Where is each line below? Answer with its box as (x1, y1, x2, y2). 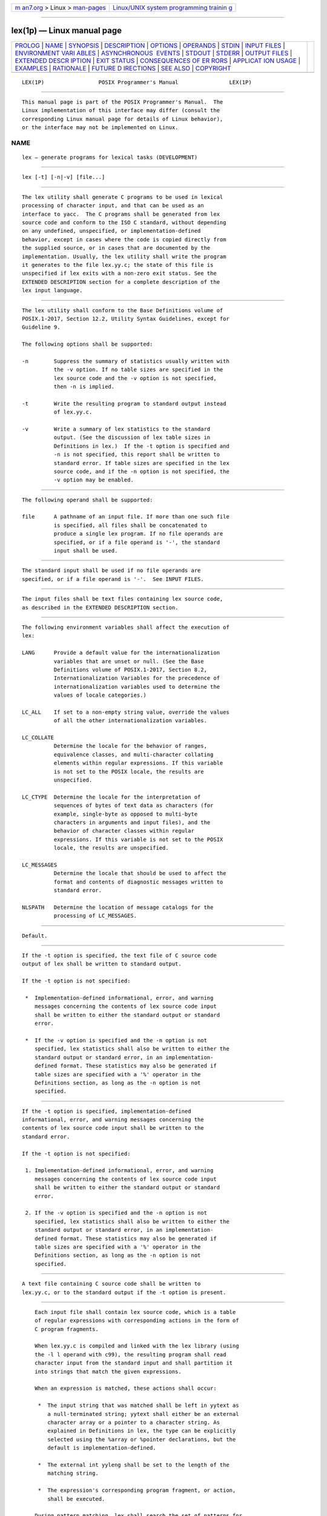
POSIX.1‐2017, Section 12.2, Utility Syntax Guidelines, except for (22, 315, 230, 322)
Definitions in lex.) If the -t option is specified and (53, 443, 230, 449)
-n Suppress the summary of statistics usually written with (22, 358, 230, 364)
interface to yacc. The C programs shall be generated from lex (22, 210, 220, 218)
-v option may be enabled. (53, 477, 134, 483)
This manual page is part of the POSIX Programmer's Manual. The (22, 98, 223, 106)
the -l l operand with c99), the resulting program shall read (34, 1351, 226, 1358)
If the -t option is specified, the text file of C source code (22, 952, 217, 959)
